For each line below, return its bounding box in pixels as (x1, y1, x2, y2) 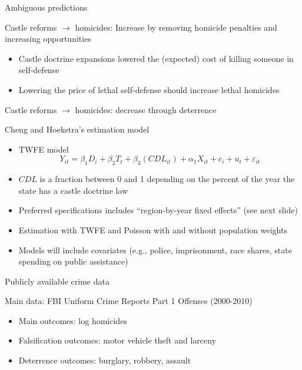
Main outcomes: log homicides (18, 314, 127, 326)
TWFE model (18, 143, 69, 155)
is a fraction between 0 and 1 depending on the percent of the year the (39, 173, 295, 185)
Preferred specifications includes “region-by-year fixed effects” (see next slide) (18, 204, 298, 216)
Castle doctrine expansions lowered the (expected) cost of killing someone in (18, 52, 294, 64)
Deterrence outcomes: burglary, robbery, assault (18, 354, 191, 366)
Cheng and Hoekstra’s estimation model (5, 123, 150, 136)
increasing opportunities (5, 32, 91, 45)
